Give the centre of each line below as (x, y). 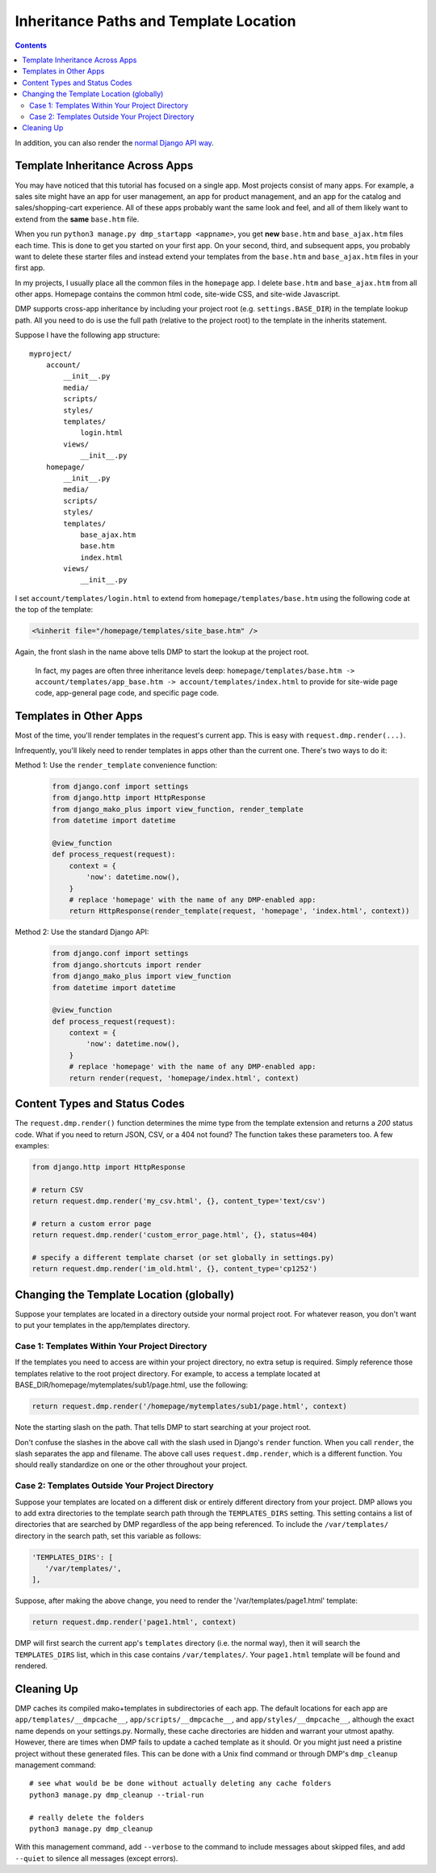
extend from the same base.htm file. (77, 219)
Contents (31, 45)
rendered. (31, 1666)
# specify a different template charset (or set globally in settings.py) (183, 1258)
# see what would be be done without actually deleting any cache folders (180, 1784)
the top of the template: (54, 610)
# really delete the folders (87, 1817)
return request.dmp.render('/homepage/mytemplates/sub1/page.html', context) (189, 1406)
